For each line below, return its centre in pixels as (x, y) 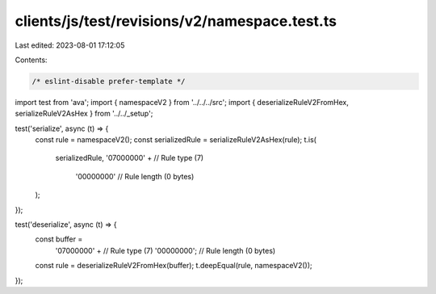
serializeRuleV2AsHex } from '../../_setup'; (84, 114)
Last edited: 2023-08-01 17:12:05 (70, 45)
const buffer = (59, 239)
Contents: (31, 60)
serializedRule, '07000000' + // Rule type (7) (130, 158)
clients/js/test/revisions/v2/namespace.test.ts (176, 21)
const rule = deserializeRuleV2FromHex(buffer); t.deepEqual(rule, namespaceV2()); (174, 266)
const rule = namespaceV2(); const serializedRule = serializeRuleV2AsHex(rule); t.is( (176, 140)
